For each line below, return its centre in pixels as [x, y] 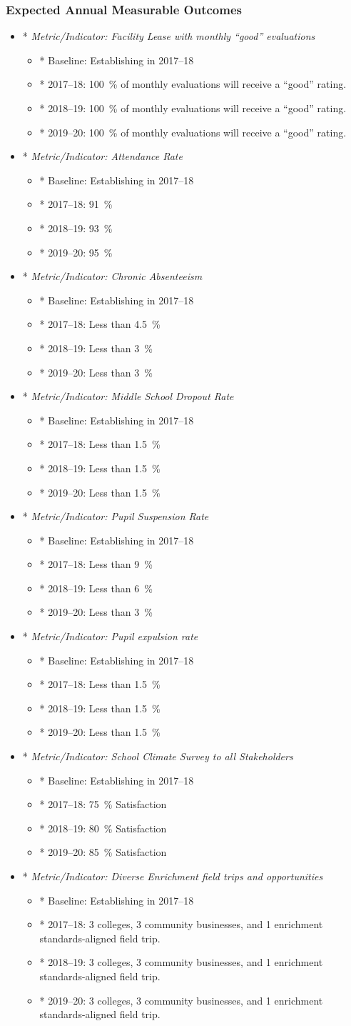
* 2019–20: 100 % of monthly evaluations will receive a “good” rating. [193, 132]
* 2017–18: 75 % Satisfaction [103, 804]
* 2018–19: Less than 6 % [96, 588]
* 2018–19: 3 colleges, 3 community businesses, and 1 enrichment [181, 962]
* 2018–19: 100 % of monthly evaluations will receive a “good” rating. [193, 108]
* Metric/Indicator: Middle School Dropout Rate [128, 396]
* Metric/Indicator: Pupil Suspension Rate [116, 516]
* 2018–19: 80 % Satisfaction [103, 828]
